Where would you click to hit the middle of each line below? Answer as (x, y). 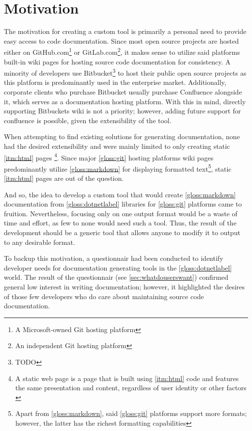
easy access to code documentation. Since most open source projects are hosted (121, 40)
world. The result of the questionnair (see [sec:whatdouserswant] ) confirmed (116, 277)
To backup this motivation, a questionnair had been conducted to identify (114, 258)
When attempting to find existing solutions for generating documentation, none (122, 136)
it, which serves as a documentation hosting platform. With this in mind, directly (125, 101)
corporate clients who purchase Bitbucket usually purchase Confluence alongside (123, 92)
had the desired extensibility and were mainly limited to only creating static (117, 146)
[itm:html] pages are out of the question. (64, 178)
